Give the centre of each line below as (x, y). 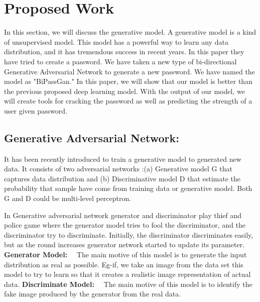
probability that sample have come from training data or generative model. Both (128, 188)
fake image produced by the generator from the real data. (93, 294)
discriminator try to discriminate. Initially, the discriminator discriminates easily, (129, 234)
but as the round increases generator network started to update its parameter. (124, 244)
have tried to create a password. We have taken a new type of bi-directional (120, 61)
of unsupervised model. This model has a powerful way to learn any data (116, 41)
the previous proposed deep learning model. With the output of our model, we (124, 91)
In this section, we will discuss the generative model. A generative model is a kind (130, 32)
